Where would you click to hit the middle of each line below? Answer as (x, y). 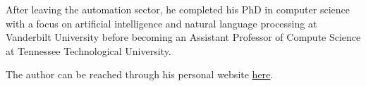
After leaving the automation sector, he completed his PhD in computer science (178, 9)
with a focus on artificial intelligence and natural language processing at (161, 23)
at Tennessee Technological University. (89, 50)
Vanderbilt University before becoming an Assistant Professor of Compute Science (183, 37)
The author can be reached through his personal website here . (140, 74)
